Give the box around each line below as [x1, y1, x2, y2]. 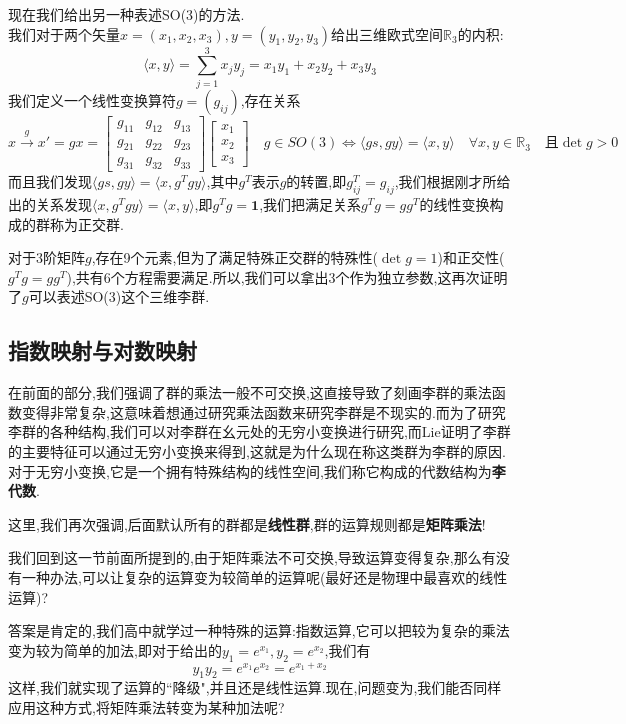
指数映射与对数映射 [8, 335, 197, 366]
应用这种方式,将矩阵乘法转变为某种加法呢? [8, 696, 285, 717]
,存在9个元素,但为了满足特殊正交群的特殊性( [91, 247, 378, 268]
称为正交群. [49, 213, 124, 234]
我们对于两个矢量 [8, 23, 120, 44]
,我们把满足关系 [259, 194, 362, 215]
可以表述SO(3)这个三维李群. [28, 286, 210, 307]
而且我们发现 [8, 171, 92, 192]
